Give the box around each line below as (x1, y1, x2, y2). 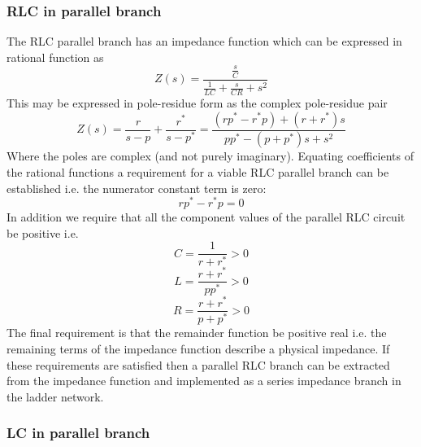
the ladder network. (7, 388, 104, 405)
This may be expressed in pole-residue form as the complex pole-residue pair (7, 94, 388, 111)
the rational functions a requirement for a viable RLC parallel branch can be (7, 164, 389, 181)
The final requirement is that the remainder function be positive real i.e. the (7, 324, 387, 341)
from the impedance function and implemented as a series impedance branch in (7, 372, 401, 389)
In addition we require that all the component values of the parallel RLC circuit (7, 208, 406, 226)
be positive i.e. (7, 224, 79, 241)
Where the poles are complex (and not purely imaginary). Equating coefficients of (7, 147, 414, 164)
